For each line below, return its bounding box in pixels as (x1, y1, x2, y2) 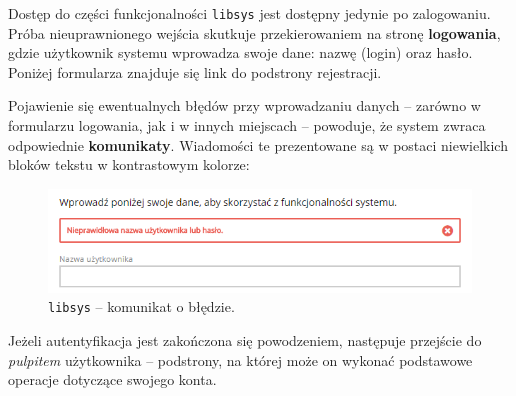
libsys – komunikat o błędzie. (48, 296, 235, 317)
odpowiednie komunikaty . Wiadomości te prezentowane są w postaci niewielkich (8, 134, 508, 155)
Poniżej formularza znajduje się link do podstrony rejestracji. (8, 61, 382, 82)
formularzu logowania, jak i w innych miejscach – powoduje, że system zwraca (8, 115, 486, 136)
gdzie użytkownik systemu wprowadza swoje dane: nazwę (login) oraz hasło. (8, 42, 473, 63)
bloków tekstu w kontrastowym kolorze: (8, 154, 250, 175)
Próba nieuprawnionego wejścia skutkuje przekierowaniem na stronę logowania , (8, 22, 501, 43)
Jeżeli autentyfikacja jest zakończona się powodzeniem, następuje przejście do (8, 329, 482, 350)
